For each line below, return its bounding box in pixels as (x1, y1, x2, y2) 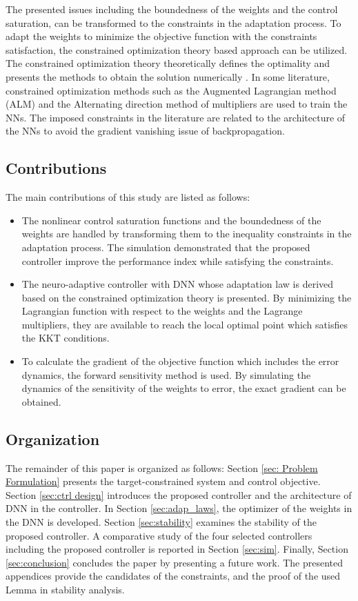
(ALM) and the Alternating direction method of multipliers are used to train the (6, 97, 348, 111)
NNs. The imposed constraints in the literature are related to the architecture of (6, 110, 346, 124)
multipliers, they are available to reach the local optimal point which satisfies (21, 317, 348, 331)
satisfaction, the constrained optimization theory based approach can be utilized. (6, 42, 348, 57)
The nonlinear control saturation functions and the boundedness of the (21, 213, 321, 227)
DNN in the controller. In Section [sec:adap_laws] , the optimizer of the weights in (6, 501, 352, 515)
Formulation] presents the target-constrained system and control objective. (6, 474, 321, 489)
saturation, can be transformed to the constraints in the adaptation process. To (6, 15, 341, 30)
